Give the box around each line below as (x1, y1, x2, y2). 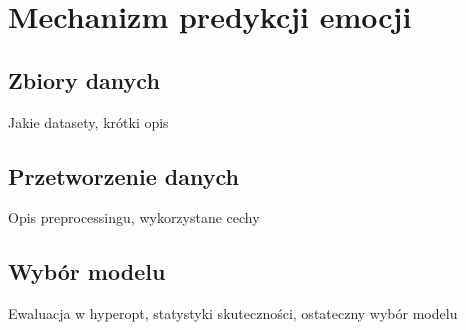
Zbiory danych (8, 64, 160, 95)
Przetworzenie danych (8, 160, 239, 191)
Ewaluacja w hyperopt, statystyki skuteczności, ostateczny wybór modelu (8, 303, 458, 324)
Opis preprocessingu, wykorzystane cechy (8, 207, 260, 228)
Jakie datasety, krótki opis (8, 111, 169, 132)
